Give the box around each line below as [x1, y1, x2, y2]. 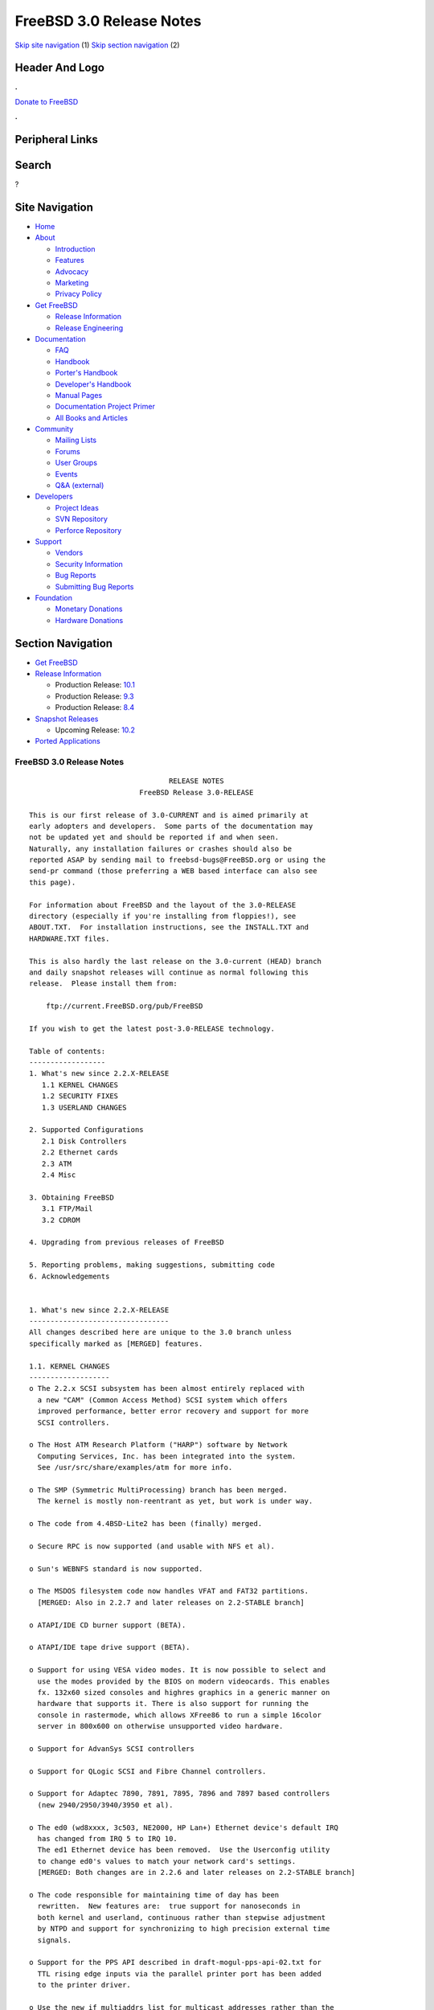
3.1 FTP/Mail [41, 1204, 93, 1213]
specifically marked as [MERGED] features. [29, 1339, 203, 1348]
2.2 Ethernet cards [41, 1148, 119, 1157]
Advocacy [55, 266, 88, 277]
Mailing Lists [55, 435, 97, 445]
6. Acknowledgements [29, 1271, 110, 1281]
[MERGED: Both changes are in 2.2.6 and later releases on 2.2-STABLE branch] [37, 1868, 356, 1877]
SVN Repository [55, 515, 108, 524]
